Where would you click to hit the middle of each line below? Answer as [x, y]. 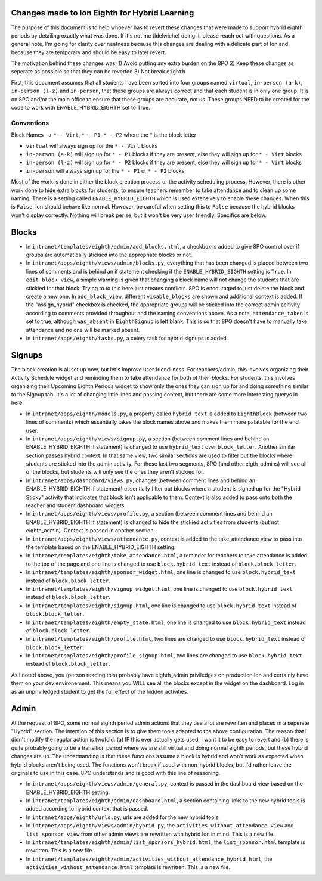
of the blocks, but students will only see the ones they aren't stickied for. [115, 472]
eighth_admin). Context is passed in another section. [91, 531]
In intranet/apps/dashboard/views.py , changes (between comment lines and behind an [141, 480]
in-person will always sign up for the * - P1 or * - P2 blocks [105, 170]
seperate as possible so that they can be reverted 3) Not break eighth [98, 72]
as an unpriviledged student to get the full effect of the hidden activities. [100, 691]
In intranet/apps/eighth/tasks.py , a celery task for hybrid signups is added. [127, 338]
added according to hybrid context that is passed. [87, 809]
